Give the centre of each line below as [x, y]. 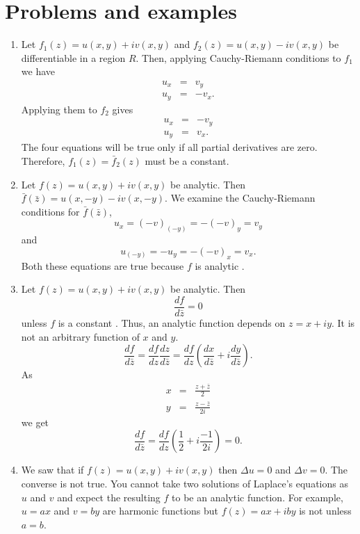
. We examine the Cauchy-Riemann [240, 198]
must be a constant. [187, 161]
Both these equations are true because [103, 265]
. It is [343, 322]
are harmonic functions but [161, 511]
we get [35, 422]
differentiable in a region [73, 57]
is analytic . [220, 265]
